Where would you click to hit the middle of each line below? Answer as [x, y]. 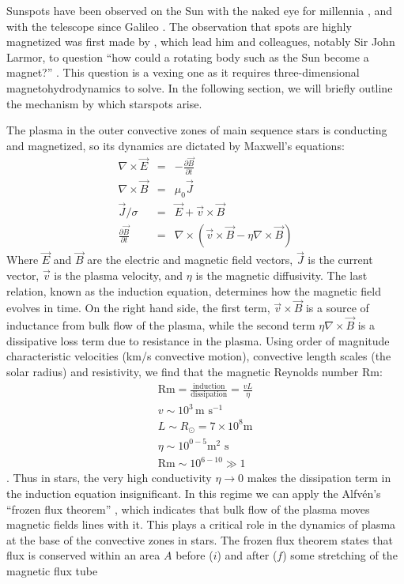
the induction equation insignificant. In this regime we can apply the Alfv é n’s [194, 494]
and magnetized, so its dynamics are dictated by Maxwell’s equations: [176, 145]
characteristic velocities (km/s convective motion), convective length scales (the [199, 356]
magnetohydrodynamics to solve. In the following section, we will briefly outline [200, 87]
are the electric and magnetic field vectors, [190, 260]
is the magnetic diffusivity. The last [281, 275]
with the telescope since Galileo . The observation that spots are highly [179, 26]
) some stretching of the [340, 555]
